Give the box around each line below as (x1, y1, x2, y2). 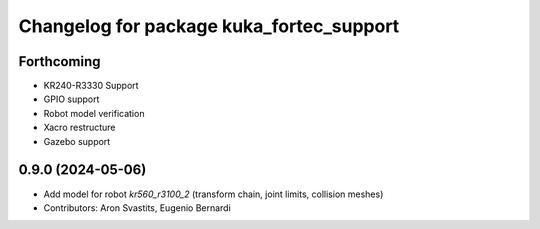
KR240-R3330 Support (43, 80, 139, 92)
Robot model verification (43, 107, 145, 119)
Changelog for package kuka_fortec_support (18, 15, 400, 37)
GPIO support (43, 93, 100, 105)
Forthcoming (18, 53, 101, 70)
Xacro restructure (43, 121, 116, 134)
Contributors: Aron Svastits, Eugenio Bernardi (43, 201, 232, 214)
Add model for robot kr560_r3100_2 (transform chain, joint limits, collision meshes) (43, 188, 384, 200)
